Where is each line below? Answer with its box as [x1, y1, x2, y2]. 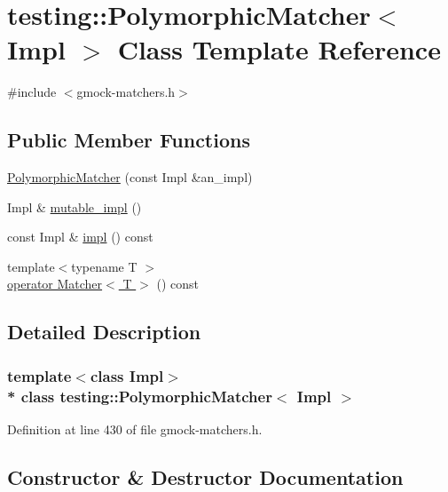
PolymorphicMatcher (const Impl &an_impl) [7, 168, 253, 186]
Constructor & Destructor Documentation [7, 463, 404, 490]
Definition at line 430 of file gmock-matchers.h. [7, 420, 263, 438]
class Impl [90, 364, 164, 386]
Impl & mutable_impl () [7, 197, 142, 216]
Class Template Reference [117, 31, 441, 67]
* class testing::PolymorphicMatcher [7, 385, 272, 407]
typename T [71, 257, 138, 275]
